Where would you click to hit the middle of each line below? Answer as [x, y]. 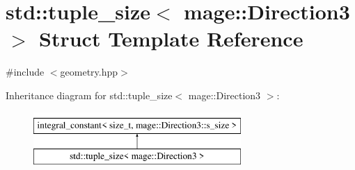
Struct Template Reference [171, 39]
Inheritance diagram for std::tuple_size [89, 95]
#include [25, 72]
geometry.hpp [89, 72]
